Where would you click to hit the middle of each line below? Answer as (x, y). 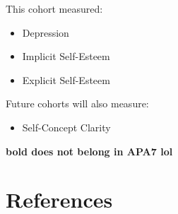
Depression (46, 32)
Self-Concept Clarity (66, 127)
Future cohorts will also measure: (77, 103)
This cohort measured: (54, 8)
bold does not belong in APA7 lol (89, 151)
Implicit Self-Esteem (66, 56)
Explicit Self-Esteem (66, 79)
